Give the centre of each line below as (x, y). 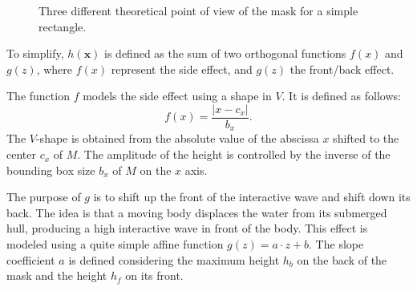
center (21, 154)
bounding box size (51, 170)
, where (55, 69)
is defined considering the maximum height (174, 259)
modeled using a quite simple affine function (115, 244)
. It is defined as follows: (341, 96)
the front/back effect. (342, 69)
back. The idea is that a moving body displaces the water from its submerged (197, 212)
